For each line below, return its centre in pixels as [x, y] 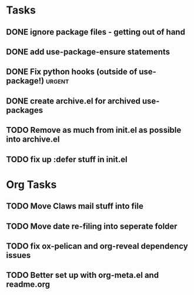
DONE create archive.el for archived [73, 101]
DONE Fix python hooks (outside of [72, 72]
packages [24, 110]
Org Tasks [31, 184]
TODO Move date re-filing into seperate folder [92, 226]
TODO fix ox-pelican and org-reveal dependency [97, 246]
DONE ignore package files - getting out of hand [96, 32]
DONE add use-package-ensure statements [88, 51]
